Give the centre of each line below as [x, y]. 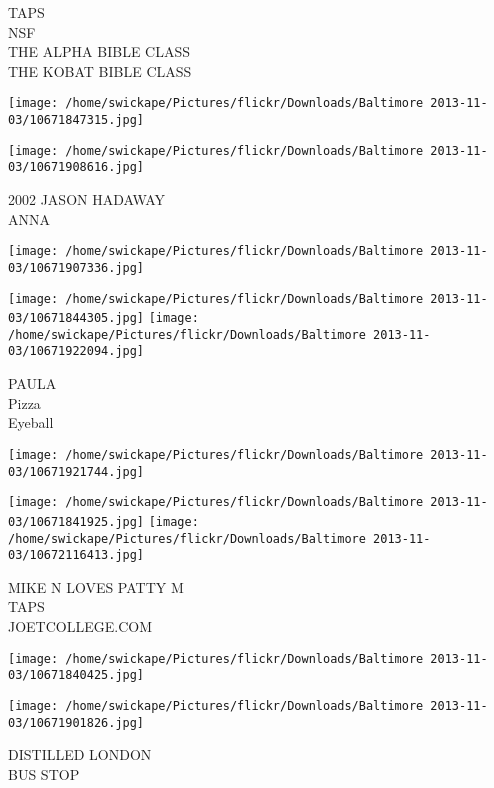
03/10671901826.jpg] [76, 722]
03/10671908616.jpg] [76, 167]
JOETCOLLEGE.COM [80, 626]
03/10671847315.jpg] [76, 120]
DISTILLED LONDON [80, 754]
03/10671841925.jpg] [76, 521]
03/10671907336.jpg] [76, 267]
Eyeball [31, 422]
